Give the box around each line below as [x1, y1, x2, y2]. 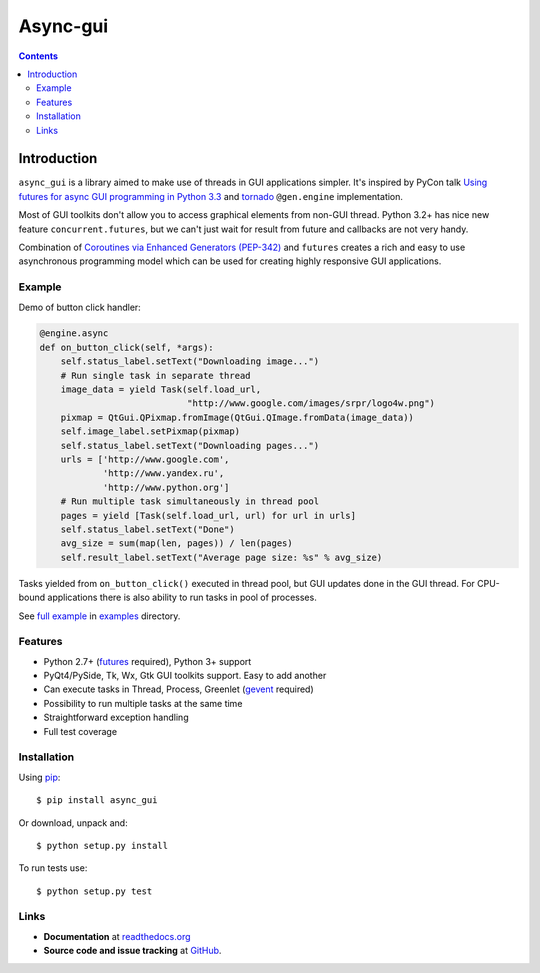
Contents [18, 50, 59, 62]
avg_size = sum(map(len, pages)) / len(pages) [60, 538, 294, 549]
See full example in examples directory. [18, 610, 181, 622]
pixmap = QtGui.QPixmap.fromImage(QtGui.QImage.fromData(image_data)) [60, 411, 415, 423]
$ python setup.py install [36, 840, 169, 851]
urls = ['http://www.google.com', [60, 454, 230, 465]
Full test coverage [43, 725, 118, 737]
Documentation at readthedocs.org [43, 930, 191, 942]
